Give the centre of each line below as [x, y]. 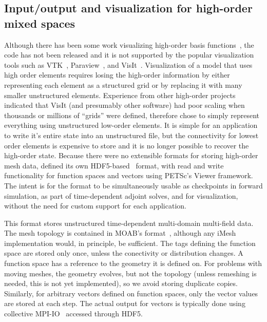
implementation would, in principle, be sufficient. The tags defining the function [130, 243]
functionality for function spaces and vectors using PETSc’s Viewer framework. [129, 175]
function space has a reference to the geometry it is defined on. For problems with [133, 263]
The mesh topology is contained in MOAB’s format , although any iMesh [120, 233]
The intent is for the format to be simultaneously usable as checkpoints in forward [133, 185]
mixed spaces [40, 23]
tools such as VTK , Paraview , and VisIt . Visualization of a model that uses [128, 64]
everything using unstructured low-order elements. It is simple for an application [131, 125]
